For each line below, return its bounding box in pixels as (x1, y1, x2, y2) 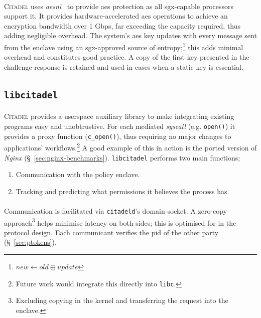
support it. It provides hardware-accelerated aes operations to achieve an (4, 11, 228, 21)
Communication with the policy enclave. (16, 169, 140, 180)
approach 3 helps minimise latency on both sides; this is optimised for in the (4, 216, 236, 228)
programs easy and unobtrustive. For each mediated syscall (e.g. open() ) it (4, 120, 235, 131)
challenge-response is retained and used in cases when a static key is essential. (4, 61, 243, 72)
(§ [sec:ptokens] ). (4, 237, 57, 247)
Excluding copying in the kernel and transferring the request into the (16, 295, 228, 305)
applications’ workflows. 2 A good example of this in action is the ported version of (4, 141, 257, 152)
